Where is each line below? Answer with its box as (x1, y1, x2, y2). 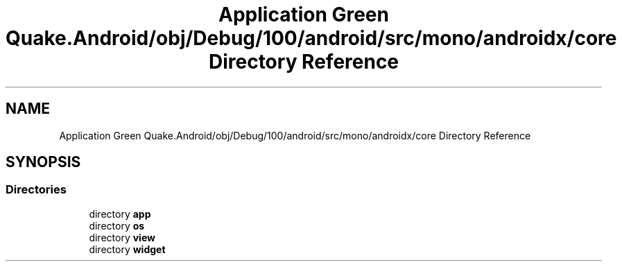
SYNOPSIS (6, 153, 81, 171)
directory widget (89, 243, 166, 255)
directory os (89, 219, 145, 232)
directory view (89, 231, 155, 243)
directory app (89, 207, 151, 220)
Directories (6, 182, 67, 197)
